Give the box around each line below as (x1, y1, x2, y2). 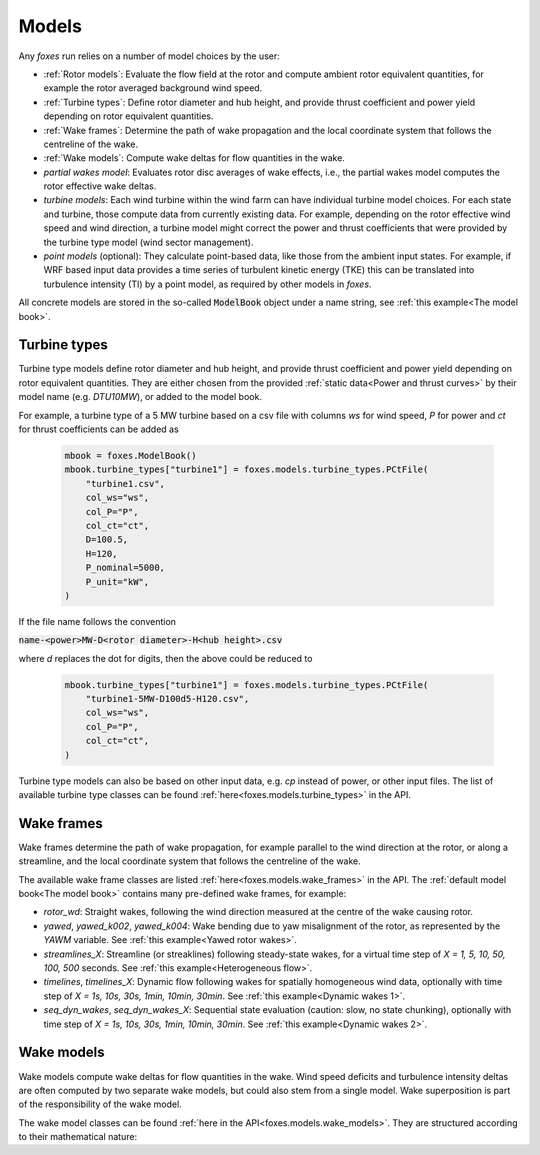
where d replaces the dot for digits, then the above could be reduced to (18, 652, 313, 664)
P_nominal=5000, (85, 562, 165, 574)
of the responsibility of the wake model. (18, 1098, 182, 1110)
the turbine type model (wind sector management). (43, 236, 254, 248)
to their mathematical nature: (18, 1131, 138, 1143)
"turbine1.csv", (85, 478, 165, 489)
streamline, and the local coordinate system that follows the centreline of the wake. (18, 855, 362, 867)
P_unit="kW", (85, 576, 150, 587)
